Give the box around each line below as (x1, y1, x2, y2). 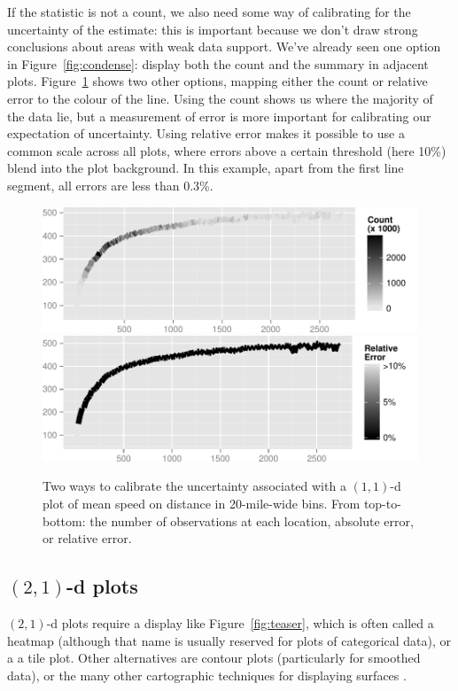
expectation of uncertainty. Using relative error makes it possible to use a (7, 124, 405, 143)
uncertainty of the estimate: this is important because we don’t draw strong (7, 19, 418, 38)
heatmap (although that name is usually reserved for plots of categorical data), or (7, 631, 452, 649)
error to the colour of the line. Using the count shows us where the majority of (7, 89, 433, 107)
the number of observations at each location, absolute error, (89, 511, 414, 530)
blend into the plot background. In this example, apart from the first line (7, 159, 404, 177)
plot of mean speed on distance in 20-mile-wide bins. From (43, 493, 361, 512)
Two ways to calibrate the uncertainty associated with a (43, 477, 346, 495)
